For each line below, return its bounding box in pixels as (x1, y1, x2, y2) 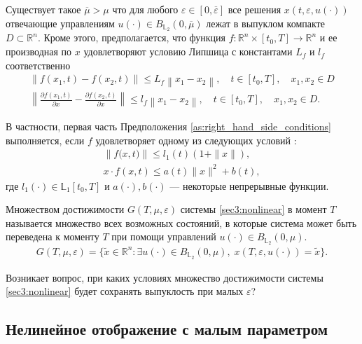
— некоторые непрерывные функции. (169, 178, 329, 193)
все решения (228, 2, 281, 16)
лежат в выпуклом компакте (206, 15, 325, 30)
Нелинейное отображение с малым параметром (6, 318, 328, 340)
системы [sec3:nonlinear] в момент (180, 202, 327, 216)
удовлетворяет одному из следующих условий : (95, 132, 297, 147)
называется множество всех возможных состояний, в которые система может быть (6, 215, 357, 230)
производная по (6, 44, 72, 59)
